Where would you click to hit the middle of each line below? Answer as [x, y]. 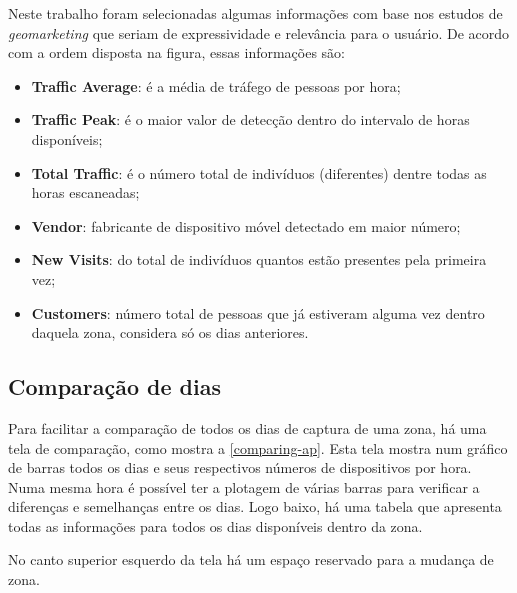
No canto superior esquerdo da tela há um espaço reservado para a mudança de [251, 559]
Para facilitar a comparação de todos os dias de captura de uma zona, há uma [247, 427]
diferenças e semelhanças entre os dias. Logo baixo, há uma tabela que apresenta [255, 506]
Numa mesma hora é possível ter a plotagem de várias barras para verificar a [244, 486]
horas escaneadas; [85, 192]
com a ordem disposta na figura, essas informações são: [177, 52]
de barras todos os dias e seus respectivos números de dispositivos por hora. [240, 467]
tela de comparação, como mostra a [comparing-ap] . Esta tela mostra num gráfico [258, 447]
